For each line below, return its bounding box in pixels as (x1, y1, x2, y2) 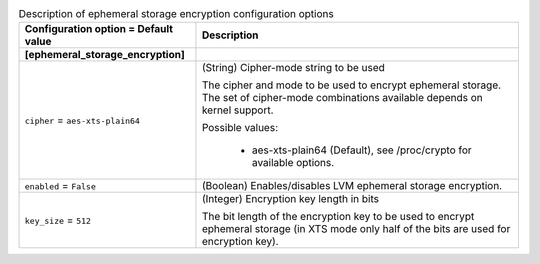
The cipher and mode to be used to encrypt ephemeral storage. (201, 78, 502, 92)
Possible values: (201, 121, 279, 135)
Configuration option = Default (24, 22, 174, 36)
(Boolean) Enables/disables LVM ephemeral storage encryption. (201, 179, 503, 193)
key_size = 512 (24, 213, 92, 227)
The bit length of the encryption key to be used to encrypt (201, 210, 475, 224)
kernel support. (201, 103, 274, 117)
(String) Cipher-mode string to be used (201, 61, 385, 75)
